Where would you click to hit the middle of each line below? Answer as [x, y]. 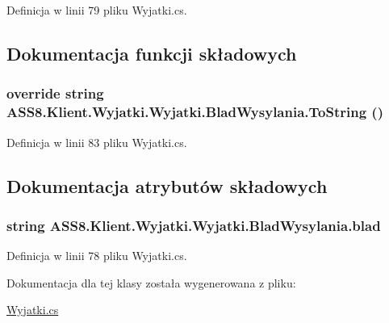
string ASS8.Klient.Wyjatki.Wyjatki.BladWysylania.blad [194, 225]
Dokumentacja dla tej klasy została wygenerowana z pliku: [151, 282]
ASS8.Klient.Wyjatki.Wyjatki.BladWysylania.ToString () [195, 112]
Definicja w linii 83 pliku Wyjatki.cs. [97, 142]
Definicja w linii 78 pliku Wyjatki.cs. [97, 256]
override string [55, 93]
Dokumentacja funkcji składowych [152, 53]
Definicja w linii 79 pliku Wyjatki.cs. [97, 10]
